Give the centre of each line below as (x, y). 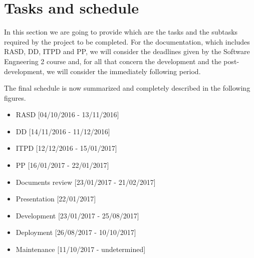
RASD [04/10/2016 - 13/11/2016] (67, 114)
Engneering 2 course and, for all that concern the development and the (113, 61)
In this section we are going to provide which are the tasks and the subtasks (121, 32)
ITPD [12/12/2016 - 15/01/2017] (66, 148)
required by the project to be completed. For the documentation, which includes (127, 41)
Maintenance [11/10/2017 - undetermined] (81, 249)
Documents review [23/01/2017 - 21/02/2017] (86, 182)
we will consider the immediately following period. (124, 71)
